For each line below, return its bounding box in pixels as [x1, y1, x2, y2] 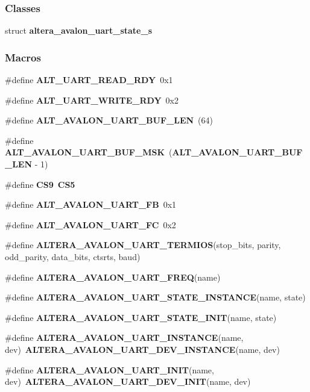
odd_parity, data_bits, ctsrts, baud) [5, 250, 141, 263]
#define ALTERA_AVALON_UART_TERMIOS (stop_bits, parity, [5, 238, 281, 251]
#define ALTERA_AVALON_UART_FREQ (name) [5, 270, 221, 283]
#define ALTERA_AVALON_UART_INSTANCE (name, [5, 331, 244, 344]
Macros [5, 49, 41, 64]
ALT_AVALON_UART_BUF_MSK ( [5, 146, 172, 158]
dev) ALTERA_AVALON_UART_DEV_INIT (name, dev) [5, 375, 251, 388]
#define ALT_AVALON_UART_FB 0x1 [5, 198, 177, 211]
